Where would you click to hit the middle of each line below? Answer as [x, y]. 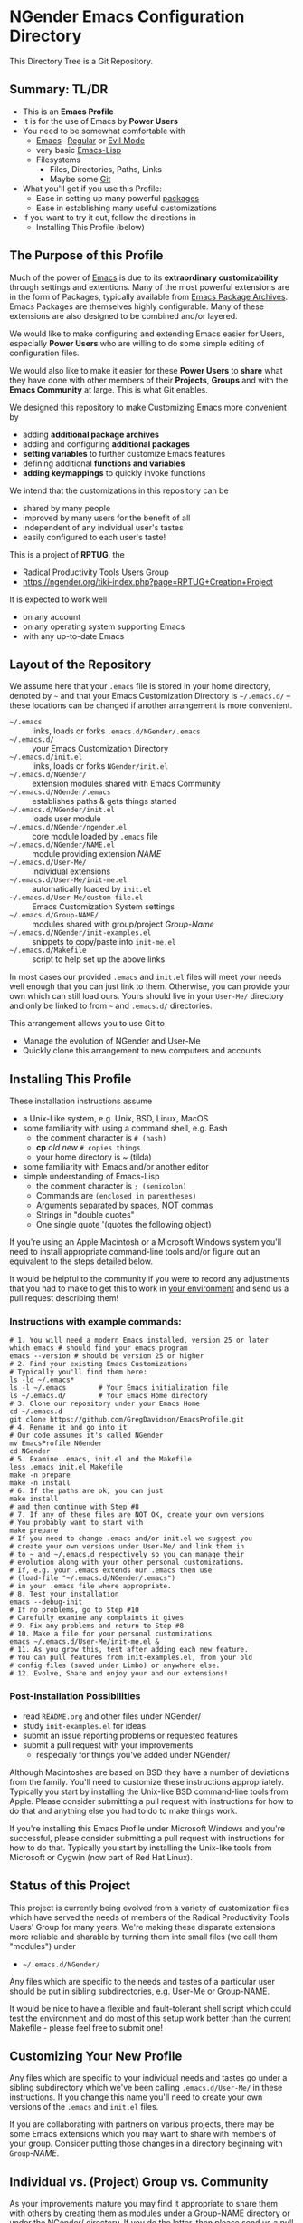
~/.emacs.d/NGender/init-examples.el [80, 933]
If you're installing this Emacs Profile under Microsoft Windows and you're [147, 1828]
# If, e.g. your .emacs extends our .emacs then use [111, 1570]
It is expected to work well [58, 599]
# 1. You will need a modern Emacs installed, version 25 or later [139, 1340]
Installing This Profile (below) [90, 227]
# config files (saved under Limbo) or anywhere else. [115, 1665]
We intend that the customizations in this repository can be [119, 490]
